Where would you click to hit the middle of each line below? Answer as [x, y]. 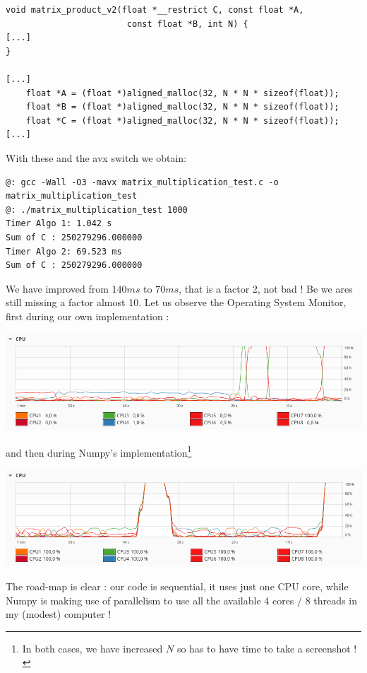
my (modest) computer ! [59, 614]
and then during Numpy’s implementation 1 [99, 451]
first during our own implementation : [88, 316]
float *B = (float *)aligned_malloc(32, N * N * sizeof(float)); [182, 107]
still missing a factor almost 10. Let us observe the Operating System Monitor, [176, 302]
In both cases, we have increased [92, 648]
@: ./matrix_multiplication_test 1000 [97, 210]
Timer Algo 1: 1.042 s [59, 224]
